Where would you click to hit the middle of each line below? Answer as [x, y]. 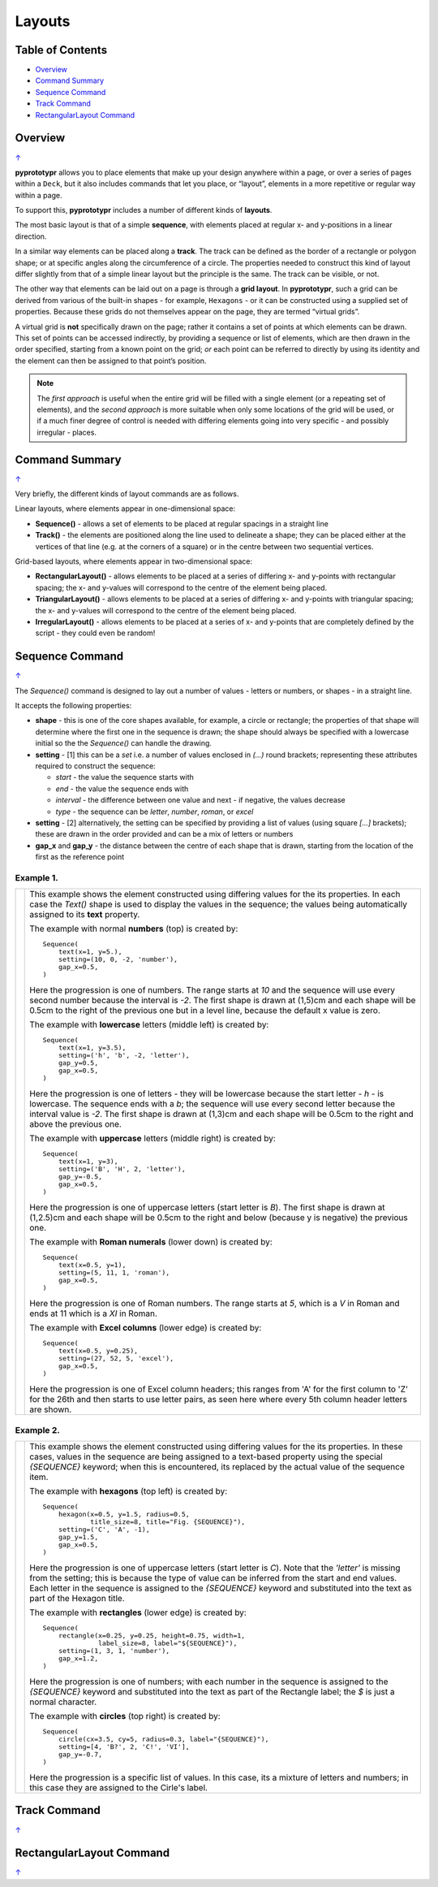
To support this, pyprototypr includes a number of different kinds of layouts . [144, 210]
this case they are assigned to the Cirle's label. [119, 1787]
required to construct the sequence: [95, 766]
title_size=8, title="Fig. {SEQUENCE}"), [168, 1522]
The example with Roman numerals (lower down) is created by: [151, 1242]
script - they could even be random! [95, 633]
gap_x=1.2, [78, 1658]
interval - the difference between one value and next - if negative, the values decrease [201, 800]
